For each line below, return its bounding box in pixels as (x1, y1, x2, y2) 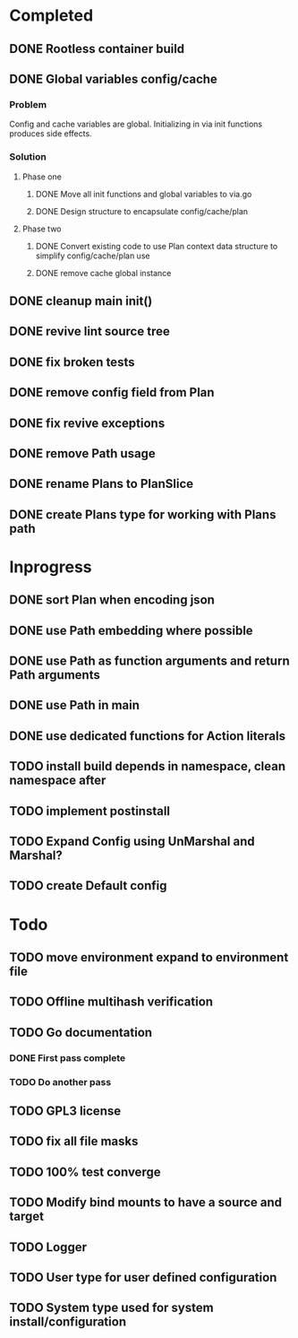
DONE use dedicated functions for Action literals (9, 728, 286, 743)
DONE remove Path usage (9, 446, 157, 461)
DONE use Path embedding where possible (9, 622, 253, 638)
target (9, 1209, 45, 1224)
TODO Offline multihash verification (9, 995, 213, 1010)
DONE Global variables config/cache (9, 71, 217, 86)
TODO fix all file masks (9, 1134, 139, 1149)
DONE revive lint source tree (9, 324, 170, 339)
